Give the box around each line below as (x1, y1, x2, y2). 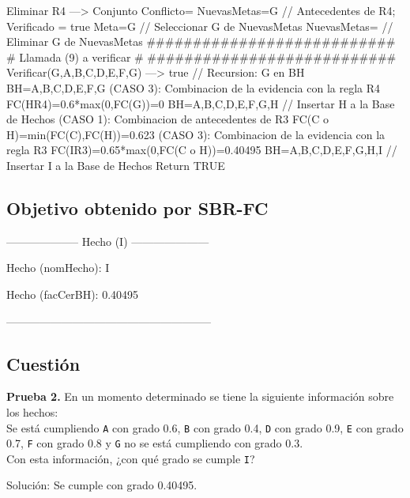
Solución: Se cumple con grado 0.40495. (6, 477, 197, 493)
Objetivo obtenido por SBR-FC (6, 195, 269, 220)
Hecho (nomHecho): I (6, 259, 110, 276)
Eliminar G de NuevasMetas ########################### (6, 33, 396, 50)
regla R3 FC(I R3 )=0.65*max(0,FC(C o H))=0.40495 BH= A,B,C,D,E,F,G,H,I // (6, 141, 397, 158)
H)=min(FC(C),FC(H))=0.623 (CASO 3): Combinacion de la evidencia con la (6, 126, 386, 142)
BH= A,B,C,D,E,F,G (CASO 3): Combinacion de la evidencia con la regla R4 (6, 79, 381, 96)
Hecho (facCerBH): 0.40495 (6, 285, 139, 302)
